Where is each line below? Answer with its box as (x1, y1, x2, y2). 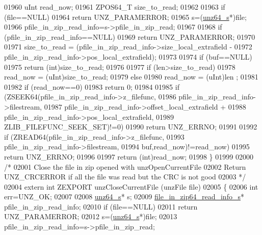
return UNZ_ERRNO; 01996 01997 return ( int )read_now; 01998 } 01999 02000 (4, 151, 253, 162)
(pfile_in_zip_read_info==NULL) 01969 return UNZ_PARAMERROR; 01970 (4, 31, 255, 42)
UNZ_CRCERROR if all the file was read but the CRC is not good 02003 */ (4, 171, 246, 182)
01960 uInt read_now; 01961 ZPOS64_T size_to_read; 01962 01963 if (4, 2, 225, 12)
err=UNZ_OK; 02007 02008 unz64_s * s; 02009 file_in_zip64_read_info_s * (4, 191, 244, 202)
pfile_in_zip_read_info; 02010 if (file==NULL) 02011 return (4, 201, 198, 212)
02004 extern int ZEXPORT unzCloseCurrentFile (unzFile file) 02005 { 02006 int (4, 181, 258, 192)
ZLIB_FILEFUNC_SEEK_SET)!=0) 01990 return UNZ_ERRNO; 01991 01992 (4, 121, 257, 132)
